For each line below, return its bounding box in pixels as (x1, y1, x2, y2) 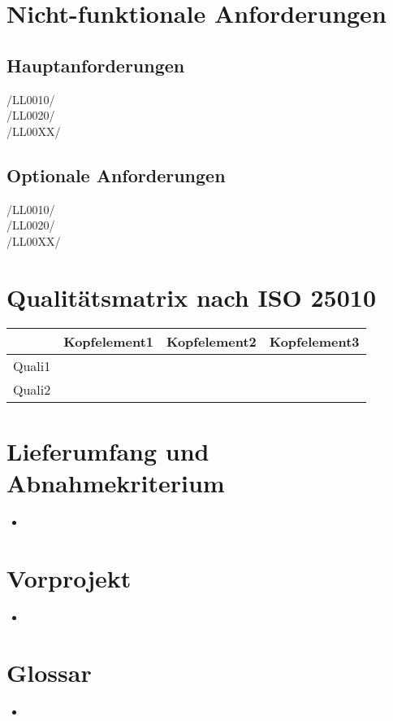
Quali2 (13, 380, 51, 400)
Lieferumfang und (6, 434, 209, 467)
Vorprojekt (6, 561, 132, 594)
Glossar (6, 656, 92, 689)
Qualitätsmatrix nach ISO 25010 (6, 280, 377, 313)
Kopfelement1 (63, 332, 153, 352)
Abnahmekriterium (6, 465, 225, 499)
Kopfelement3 (269, 332, 360, 352)
